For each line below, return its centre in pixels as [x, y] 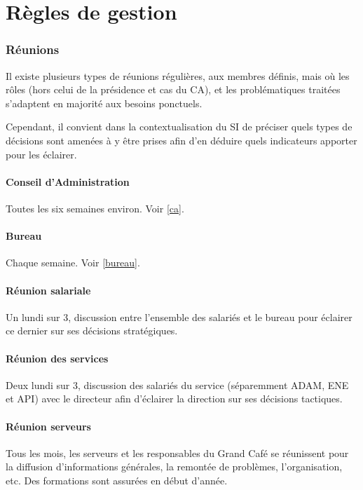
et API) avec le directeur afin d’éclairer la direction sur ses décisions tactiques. [174, 399]
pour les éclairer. [41, 154]
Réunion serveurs [48, 426]
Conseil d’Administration [68, 181]
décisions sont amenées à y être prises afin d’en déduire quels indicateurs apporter [181, 140]
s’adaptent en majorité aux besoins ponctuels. [104, 103]
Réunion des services [57, 358]
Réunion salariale [48, 290]
